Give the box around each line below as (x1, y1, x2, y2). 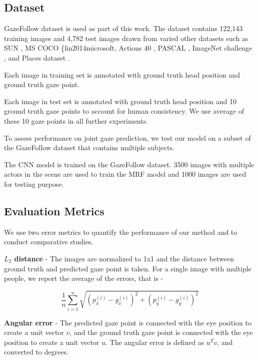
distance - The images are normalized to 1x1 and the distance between (14, 253, 234, 263)
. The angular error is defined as (105, 336, 204, 347)
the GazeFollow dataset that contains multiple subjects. (4, 142, 174, 153)
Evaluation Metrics (4, 203, 104, 218)
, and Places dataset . (4, 52, 70, 63)
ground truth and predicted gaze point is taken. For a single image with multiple (4, 263, 251, 273)
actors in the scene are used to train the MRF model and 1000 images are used (4, 169, 246, 179)
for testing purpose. (4, 178, 64, 189)
